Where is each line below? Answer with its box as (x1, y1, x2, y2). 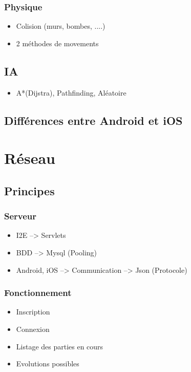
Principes (4, 182, 55, 198)
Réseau (4, 147, 55, 169)
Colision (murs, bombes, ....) (16, 21, 105, 31)
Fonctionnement (4, 286, 72, 299)
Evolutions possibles (16, 358, 79, 369)
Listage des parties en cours (16, 341, 103, 351)
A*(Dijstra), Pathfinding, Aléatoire (16, 87, 126, 98)
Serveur (4, 210, 37, 222)
